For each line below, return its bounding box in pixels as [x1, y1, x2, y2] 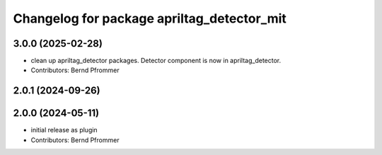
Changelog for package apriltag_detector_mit [13, 11, 286, 26]
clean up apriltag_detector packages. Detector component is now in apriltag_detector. [30, 57, 282, 65]
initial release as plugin [30, 126, 98, 134]
